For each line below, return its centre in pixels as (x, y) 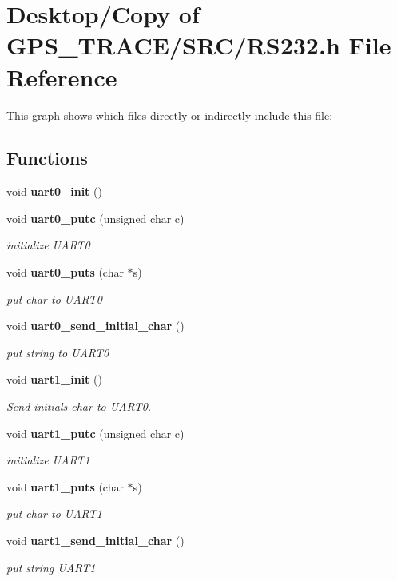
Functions (47, 158)
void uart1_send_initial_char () (95, 541)
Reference (62, 76)
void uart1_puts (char (65, 486)
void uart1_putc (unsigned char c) (95, 433)
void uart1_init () (54, 379)
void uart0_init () (54, 191)
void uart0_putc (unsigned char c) (95, 218)
